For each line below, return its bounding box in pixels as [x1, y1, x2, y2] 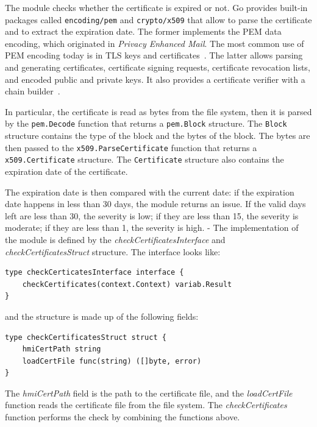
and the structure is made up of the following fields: [5, 309, 199, 322]
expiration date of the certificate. [5, 164, 128, 177]
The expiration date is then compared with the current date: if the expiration [5, 185, 294, 198]
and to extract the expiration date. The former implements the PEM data [5, 25, 282, 38]
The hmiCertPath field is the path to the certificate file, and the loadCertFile [5, 386, 293, 399]
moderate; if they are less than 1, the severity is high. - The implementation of [5, 221, 299, 234]
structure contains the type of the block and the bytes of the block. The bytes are [5, 129, 310, 142]
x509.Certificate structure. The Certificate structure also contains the [5, 153, 284, 166]
